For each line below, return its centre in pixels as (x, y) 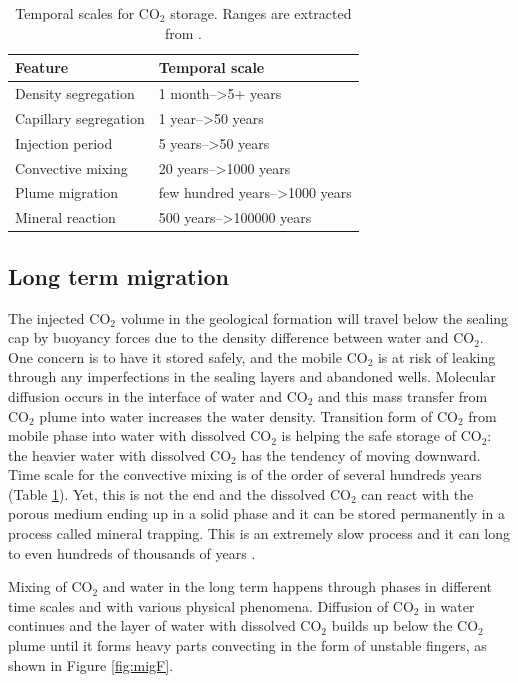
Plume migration (66, 192)
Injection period (64, 142)
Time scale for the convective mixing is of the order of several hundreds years (245, 474)
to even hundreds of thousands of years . (132, 552)
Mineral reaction (65, 217)
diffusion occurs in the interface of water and (145, 395)
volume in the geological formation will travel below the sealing (314, 317)
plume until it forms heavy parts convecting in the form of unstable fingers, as (247, 645)
